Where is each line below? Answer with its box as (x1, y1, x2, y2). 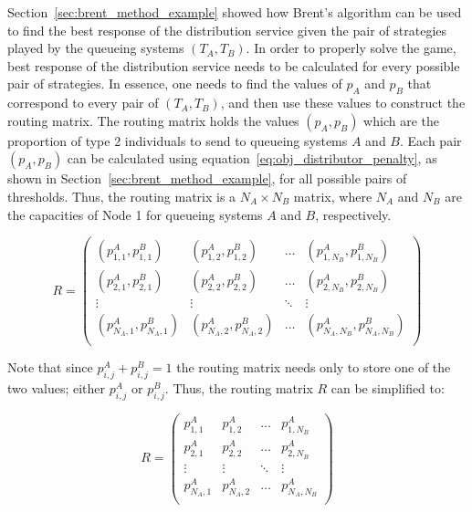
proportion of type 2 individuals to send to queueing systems (7, 131, 348, 150)
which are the (363, 110, 439, 130)
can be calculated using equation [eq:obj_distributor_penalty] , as (67, 149, 437, 168)
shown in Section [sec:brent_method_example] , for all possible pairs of (7, 169, 407, 188)
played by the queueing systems (7, 38, 184, 57)
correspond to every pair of (7, 93, 159, 112)
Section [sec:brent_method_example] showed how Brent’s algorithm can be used (7, 3, 462, 21)
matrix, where (293, 186, 372, 205)
